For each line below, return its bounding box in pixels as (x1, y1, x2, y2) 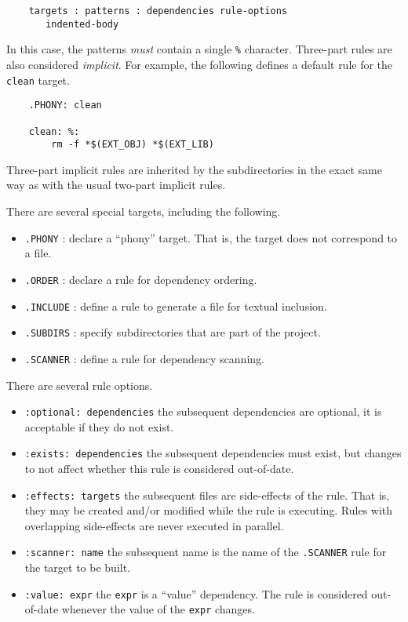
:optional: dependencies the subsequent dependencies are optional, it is (24, 403, 382, 420)
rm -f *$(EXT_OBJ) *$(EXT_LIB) (51, 139, 214, 151)
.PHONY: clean (28, 100, 102, 111)
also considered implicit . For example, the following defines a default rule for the (6, 56, 393, 72)
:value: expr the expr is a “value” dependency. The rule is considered (24, 585, 368, 602)
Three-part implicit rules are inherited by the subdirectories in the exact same (6, 161, 382, 177)
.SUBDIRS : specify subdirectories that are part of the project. (24, 324, 321, 340)
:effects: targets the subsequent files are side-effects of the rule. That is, (24, 486, 390, 503)
